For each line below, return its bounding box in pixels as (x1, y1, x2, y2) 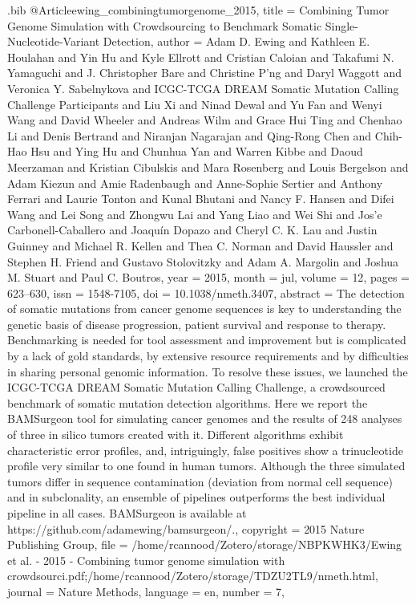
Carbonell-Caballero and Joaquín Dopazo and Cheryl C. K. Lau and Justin (7, 221, 378, 238)
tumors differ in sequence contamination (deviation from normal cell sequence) (7, 473, 394, 489)
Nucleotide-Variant (7, 33, 100, 50)
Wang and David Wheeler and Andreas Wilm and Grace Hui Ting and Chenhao (7, 112, 402, 128)
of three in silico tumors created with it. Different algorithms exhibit (7, 426, 344, 443)
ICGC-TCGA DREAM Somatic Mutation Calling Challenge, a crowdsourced (7, 379, 386, 396)
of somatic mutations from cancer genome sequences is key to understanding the (7, 300, 402, 317)
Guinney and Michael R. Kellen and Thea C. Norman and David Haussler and (7, 237, 394, 254)
